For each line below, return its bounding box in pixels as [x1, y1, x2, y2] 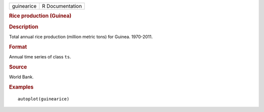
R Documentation [42, 3, 82, 9]
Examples [9, 83, 34, 90]
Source [9, 63, 27, 70]
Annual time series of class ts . [9, 54, 71, 59]
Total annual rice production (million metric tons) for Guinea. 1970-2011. [9, 34, 153, 39]
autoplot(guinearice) [18, 96, 69, 102]
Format [9, 43, 27, 50]
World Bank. [9, 74, 34, 80]
